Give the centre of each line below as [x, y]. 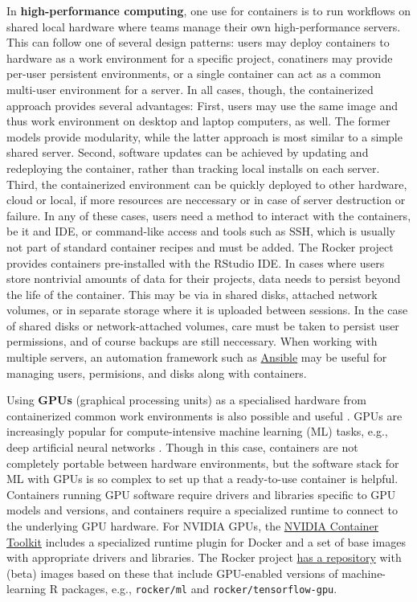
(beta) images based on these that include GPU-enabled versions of [172, 573]
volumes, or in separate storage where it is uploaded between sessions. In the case [207, 310]
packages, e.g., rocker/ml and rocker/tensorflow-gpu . [199, 589]
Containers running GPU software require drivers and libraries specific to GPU [201, 494]
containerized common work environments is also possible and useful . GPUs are [204, 415]
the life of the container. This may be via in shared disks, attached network [192, 294]
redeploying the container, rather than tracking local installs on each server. [193, 168]
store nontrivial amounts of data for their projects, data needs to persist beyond [204, 278]
